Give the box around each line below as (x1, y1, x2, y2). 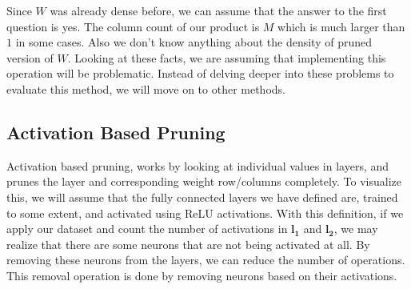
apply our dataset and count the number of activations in (6, 220, 288, 237)
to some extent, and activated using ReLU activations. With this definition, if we (6, 204, 404, 221)
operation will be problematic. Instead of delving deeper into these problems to (6, 65, 394, 82)
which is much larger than (277, 18, 405, 34)
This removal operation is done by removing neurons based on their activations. (6, 267, 397, 283)
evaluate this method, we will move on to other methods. (6, 80, 285, 97)
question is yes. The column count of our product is (6, 18, 260, 34)
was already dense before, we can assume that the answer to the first (50, 2, 387, 18)
